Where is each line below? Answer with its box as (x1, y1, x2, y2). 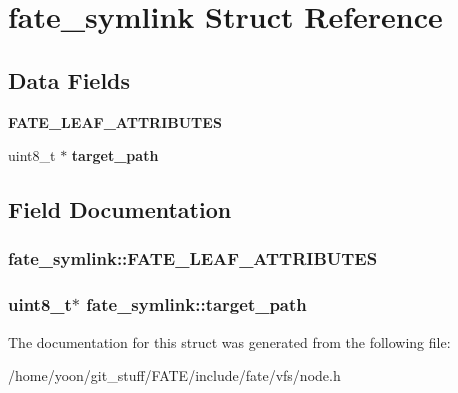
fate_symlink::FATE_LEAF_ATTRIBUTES (8, 246, 378, 271)
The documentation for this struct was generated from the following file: (8, 331, 451, 352)
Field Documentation (8, 194, 232, 225)
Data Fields (8, 64, 131, 95)
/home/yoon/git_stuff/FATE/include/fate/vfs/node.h (8, 365, 341, 386)
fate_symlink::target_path (86, 292, 307, 317)
